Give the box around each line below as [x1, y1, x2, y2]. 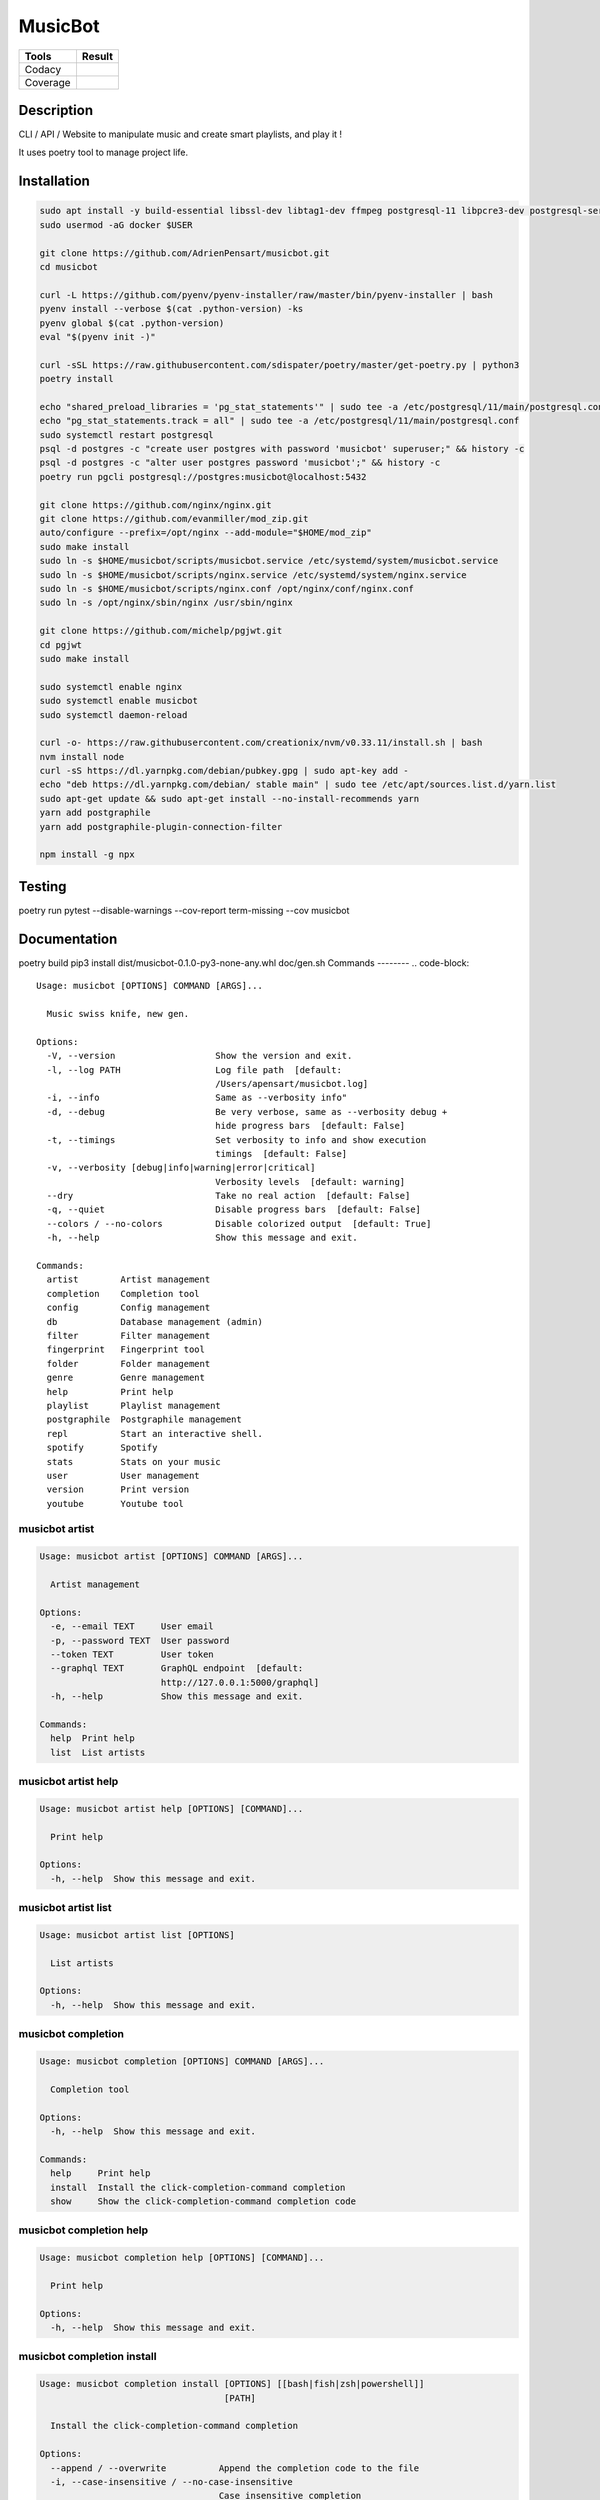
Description [18, 101, 94, 119]
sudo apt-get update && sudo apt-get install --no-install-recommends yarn [39, 793, 420, 804]
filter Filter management [46, 1330, 211, 1341]
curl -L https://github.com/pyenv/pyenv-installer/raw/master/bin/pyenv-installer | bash [39, 289, 494, 300]
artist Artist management [46, 1274, 211, 1285]
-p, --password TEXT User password [50, 1635, 230, 1646]
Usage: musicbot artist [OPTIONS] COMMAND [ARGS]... [39, 1551, 304, 1562]
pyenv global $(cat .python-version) [39, 317, 225, 329]
